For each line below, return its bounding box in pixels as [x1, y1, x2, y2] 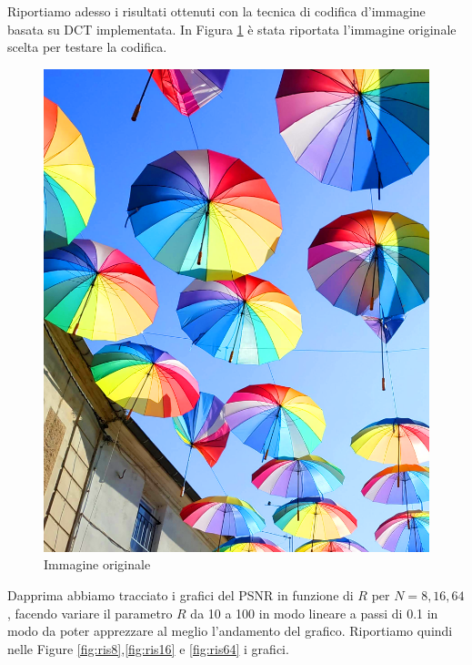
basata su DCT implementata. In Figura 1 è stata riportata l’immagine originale [7, 19, 457, 38]
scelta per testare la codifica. [7, 37, 167, 56]
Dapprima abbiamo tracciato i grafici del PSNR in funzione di [7, 585, 354, 604]
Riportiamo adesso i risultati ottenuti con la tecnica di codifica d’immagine [7, 2, 426, 20]
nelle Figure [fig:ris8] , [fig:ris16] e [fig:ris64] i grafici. [7, 639, 289, 658]
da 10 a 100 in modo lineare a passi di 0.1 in [190, 603, 438, 622]
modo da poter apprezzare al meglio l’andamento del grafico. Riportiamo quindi [7, 621, 453, 640]
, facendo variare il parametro [7, 603, 173, 622]
